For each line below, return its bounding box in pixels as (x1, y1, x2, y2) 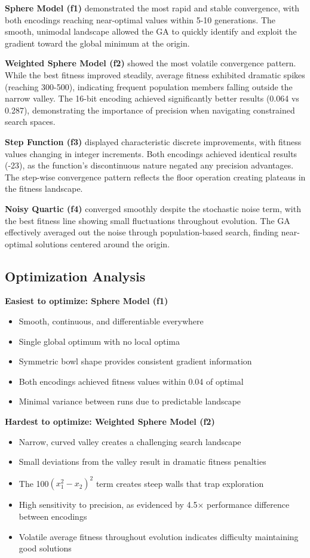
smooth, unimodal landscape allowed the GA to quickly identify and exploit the (5, 25, 297, 38)
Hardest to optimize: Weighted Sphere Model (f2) (5, 415, 215, 428)
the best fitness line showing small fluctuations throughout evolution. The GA (5, 214, 290, 226)
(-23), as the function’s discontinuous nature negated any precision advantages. (5, 159, 294, 171)
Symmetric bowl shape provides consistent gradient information (19, 355, 252, 367)
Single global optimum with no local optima (19, 335, 180, 347)
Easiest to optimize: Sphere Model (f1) (5, 295, 168, 307)
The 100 (19, 477, 49, 489)
